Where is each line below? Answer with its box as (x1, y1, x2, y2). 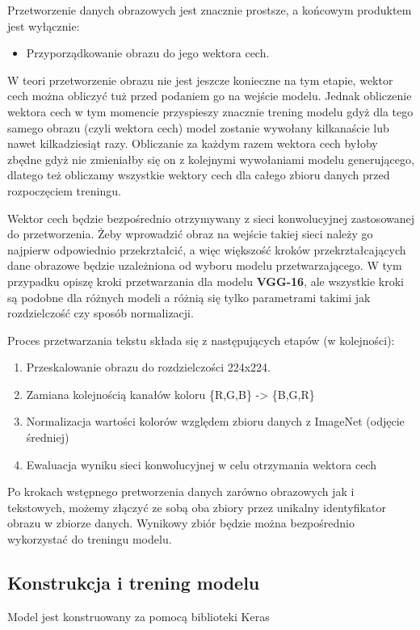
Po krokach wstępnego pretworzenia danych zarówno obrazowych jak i (7, 483, 355, 500)
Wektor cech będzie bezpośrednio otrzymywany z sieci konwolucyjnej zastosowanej (7, 209, 414, 226)
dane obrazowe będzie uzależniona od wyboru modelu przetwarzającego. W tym (7, 257, 402, 274)
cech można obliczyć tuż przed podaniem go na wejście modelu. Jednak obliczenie (7, 87, 412, 104)
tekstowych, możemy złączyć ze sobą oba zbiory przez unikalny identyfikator (7, 498, 386, 515)
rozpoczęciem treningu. (7, 182, 121, 199)
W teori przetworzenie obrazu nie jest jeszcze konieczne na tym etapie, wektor (7, 71, 393, 88)
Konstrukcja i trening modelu (7, 570, 260, 595)
